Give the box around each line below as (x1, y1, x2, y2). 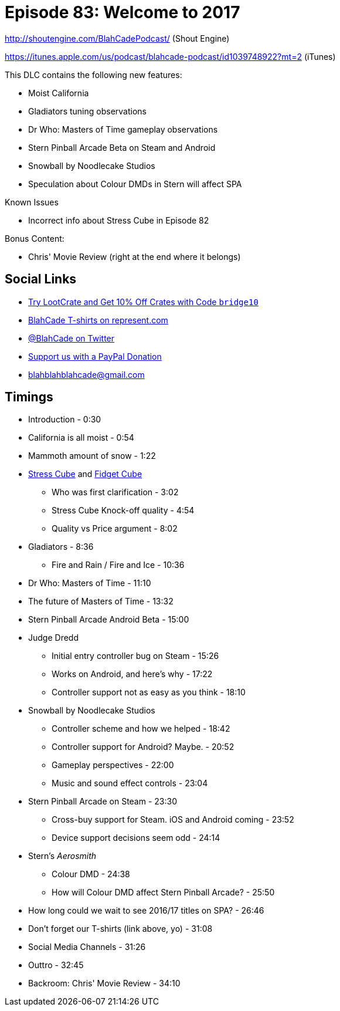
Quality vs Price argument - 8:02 (52, 523, 178, 534)
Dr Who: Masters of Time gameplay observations (28, 124, 218, 134)
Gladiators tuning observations (28, 106, 147, 116)
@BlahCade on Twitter (28, 333, 115, 343)
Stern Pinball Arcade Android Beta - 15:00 (28, 614, 189, 625)
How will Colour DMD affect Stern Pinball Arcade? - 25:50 (52, 887, 275, 898)
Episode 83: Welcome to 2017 (5, 2, 240, 22)
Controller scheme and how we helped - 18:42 (52, 723, 230, 734)
